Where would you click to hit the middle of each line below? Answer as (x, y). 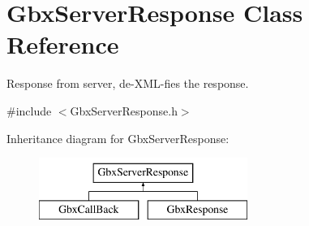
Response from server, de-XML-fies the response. (128, 83)
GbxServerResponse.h (124, 110)
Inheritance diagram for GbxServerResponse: (118, 138)
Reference (63, 44)
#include (29, 110)
